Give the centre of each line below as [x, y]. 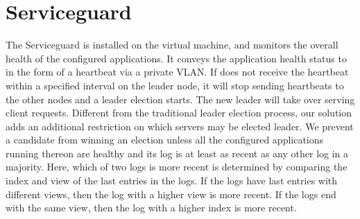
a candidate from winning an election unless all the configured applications [165, 140]
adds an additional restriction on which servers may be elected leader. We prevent [180, 126]
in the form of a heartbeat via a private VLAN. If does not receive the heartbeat [177, 72]
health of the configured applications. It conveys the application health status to [176, 58]
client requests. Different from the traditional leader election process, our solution [179, 113]
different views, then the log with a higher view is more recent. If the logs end [171, 194]
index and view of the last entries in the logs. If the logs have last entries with [172, 181]
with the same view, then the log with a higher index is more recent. [151, 208]
